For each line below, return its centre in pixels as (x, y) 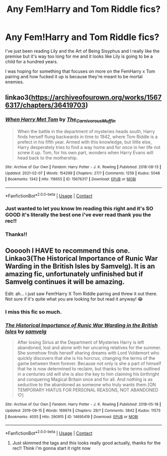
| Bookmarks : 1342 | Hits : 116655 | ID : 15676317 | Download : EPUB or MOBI (71, 179)
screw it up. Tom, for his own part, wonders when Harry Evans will (85, 152)
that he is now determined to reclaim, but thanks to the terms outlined (89, 369)
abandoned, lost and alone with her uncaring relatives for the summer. (89, 348)
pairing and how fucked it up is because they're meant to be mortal (74, 76)
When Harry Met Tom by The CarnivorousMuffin (60, 120)
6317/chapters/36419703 (45, 105)
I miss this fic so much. (34, 312)
